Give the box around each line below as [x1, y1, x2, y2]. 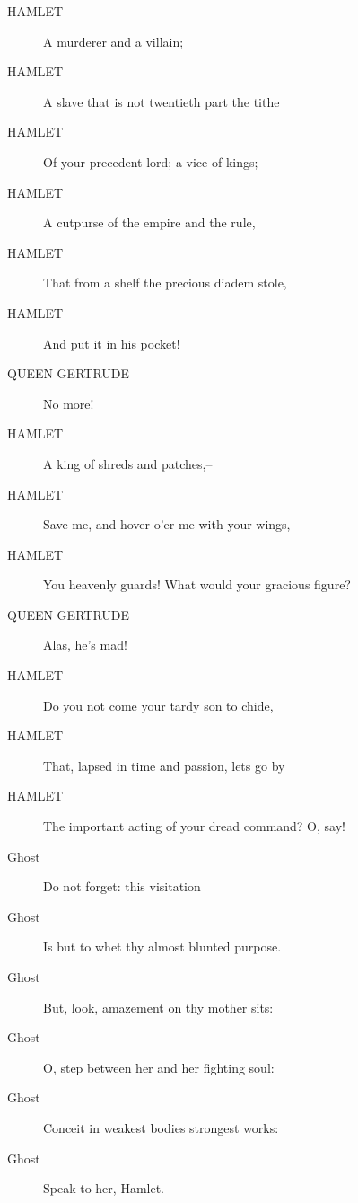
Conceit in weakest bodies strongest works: [43, 1118, 279, 1137]
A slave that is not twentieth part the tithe [43, 92, 280, 111]
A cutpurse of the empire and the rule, [43, 213, 256, 232]
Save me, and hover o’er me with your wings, [43, 515, 291, 534]
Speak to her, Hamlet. [43, 1179, 164, 1198]
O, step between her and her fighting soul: [43, 1057, 275, 1076]
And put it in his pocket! [43, 333, 180, 352]
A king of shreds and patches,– [43, 454, 213, 473]
